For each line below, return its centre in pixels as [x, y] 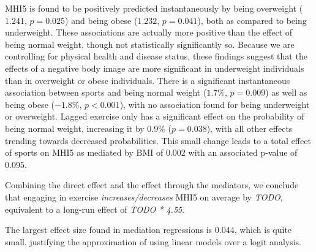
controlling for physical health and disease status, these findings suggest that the [156, 56]
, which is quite [263, 230]
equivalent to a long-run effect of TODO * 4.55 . [95, 209]
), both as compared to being [252, 20]
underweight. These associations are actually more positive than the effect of [149, 32]
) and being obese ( [101, 20]
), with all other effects [250, 128]
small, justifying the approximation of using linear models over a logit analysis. [153, 241]
